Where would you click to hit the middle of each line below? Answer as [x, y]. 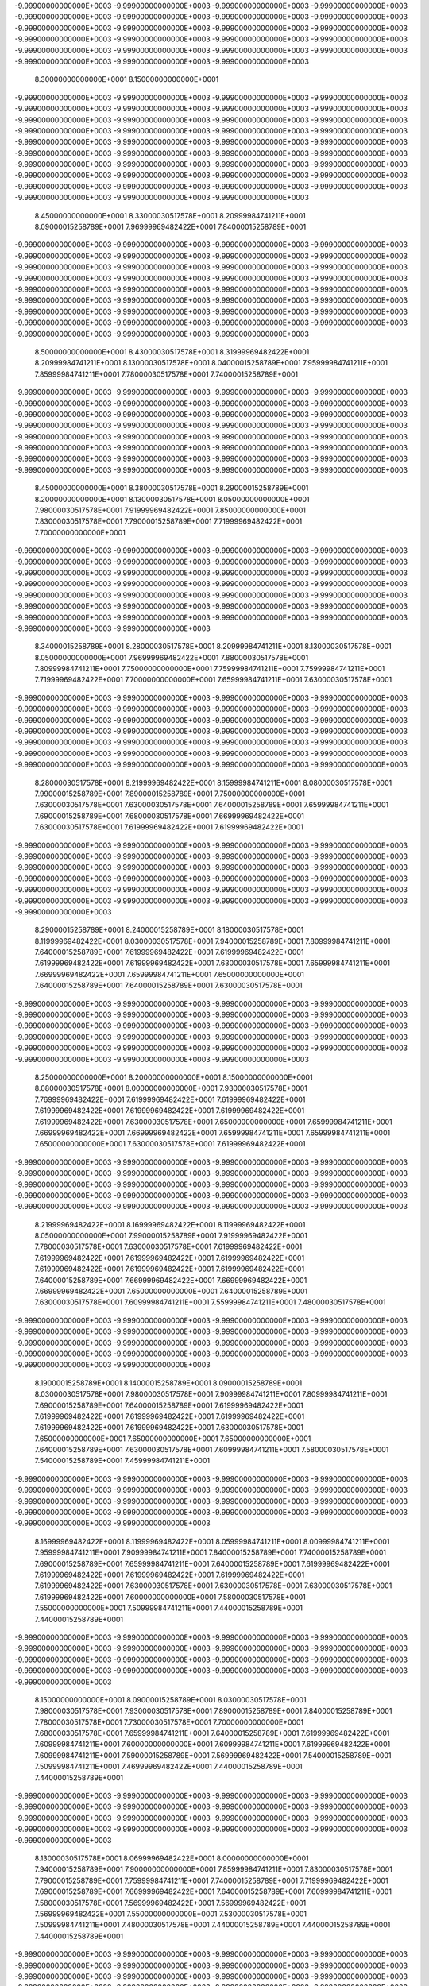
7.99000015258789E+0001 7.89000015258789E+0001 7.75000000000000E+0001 [170, 794]
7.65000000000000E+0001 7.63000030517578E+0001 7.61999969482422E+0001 [170, 1144]
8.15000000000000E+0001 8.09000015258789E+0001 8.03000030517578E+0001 [170, 1699]
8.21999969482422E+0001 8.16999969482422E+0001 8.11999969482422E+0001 [170, 1224]
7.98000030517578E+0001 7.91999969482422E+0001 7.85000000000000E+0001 [170, 510]
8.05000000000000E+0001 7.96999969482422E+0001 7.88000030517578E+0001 [172, 657]
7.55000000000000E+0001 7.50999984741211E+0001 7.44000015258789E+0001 [169, 1608]
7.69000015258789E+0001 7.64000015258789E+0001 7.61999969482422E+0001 [169, 1405]
